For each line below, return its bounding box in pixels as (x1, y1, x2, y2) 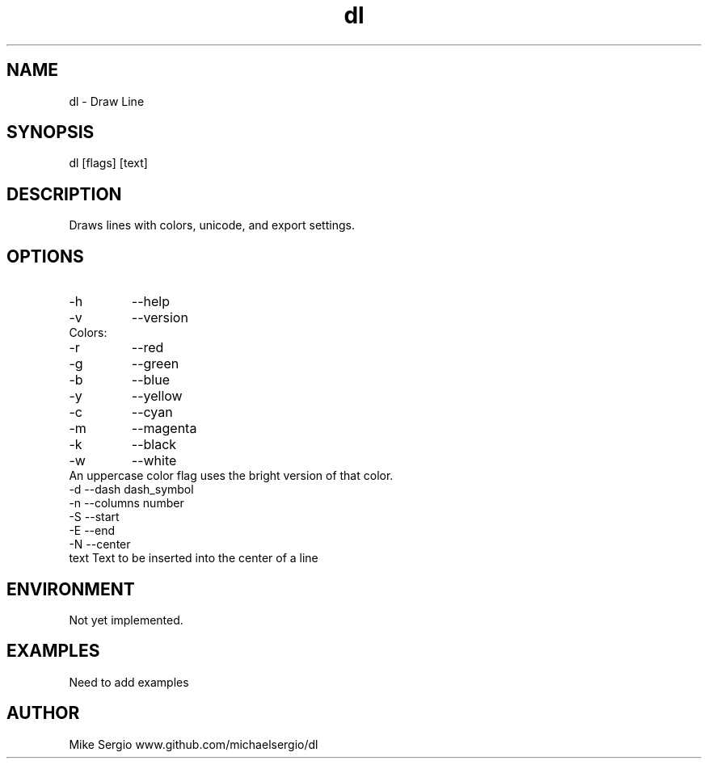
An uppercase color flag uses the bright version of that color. (69, 469, 394, 483)
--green (131, 355, 179, 372)
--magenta (131, 420, 197, 437)
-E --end (69, 523, 116, 538)
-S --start (69, 510, 120, 524)
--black (131, 436, 177, 453)
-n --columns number (69, 496, 184, 511)
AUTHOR (6, 703, 80, 724)
